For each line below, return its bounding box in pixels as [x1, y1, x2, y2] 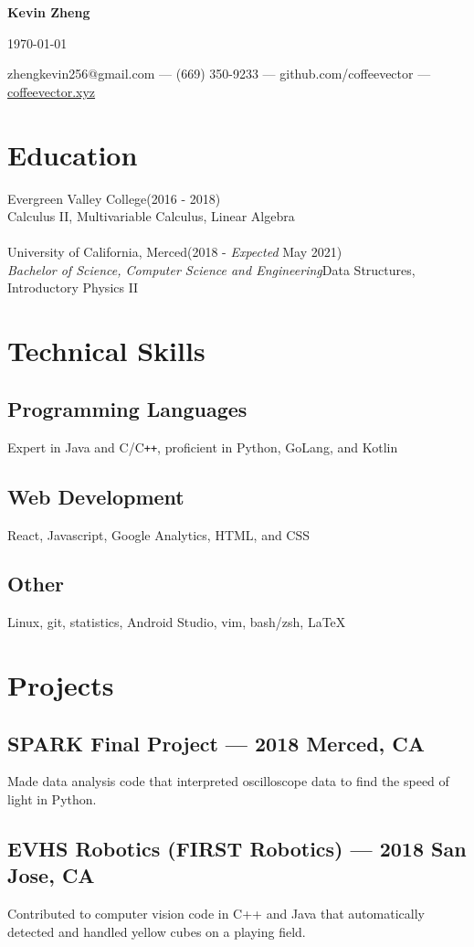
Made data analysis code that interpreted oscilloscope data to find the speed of [7, 771, 449, 791]
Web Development [7, 482, 184, 510]
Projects [7, 666, 114, 704]
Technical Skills [7, 332, 205, 369]
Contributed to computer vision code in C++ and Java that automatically [7, 904, 425, 923]
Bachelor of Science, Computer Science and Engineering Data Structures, [7, 260, 416, 279]
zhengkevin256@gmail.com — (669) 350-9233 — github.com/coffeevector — [7, 64, 431, 83]
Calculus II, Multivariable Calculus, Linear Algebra [7, 207, 295, 226]
